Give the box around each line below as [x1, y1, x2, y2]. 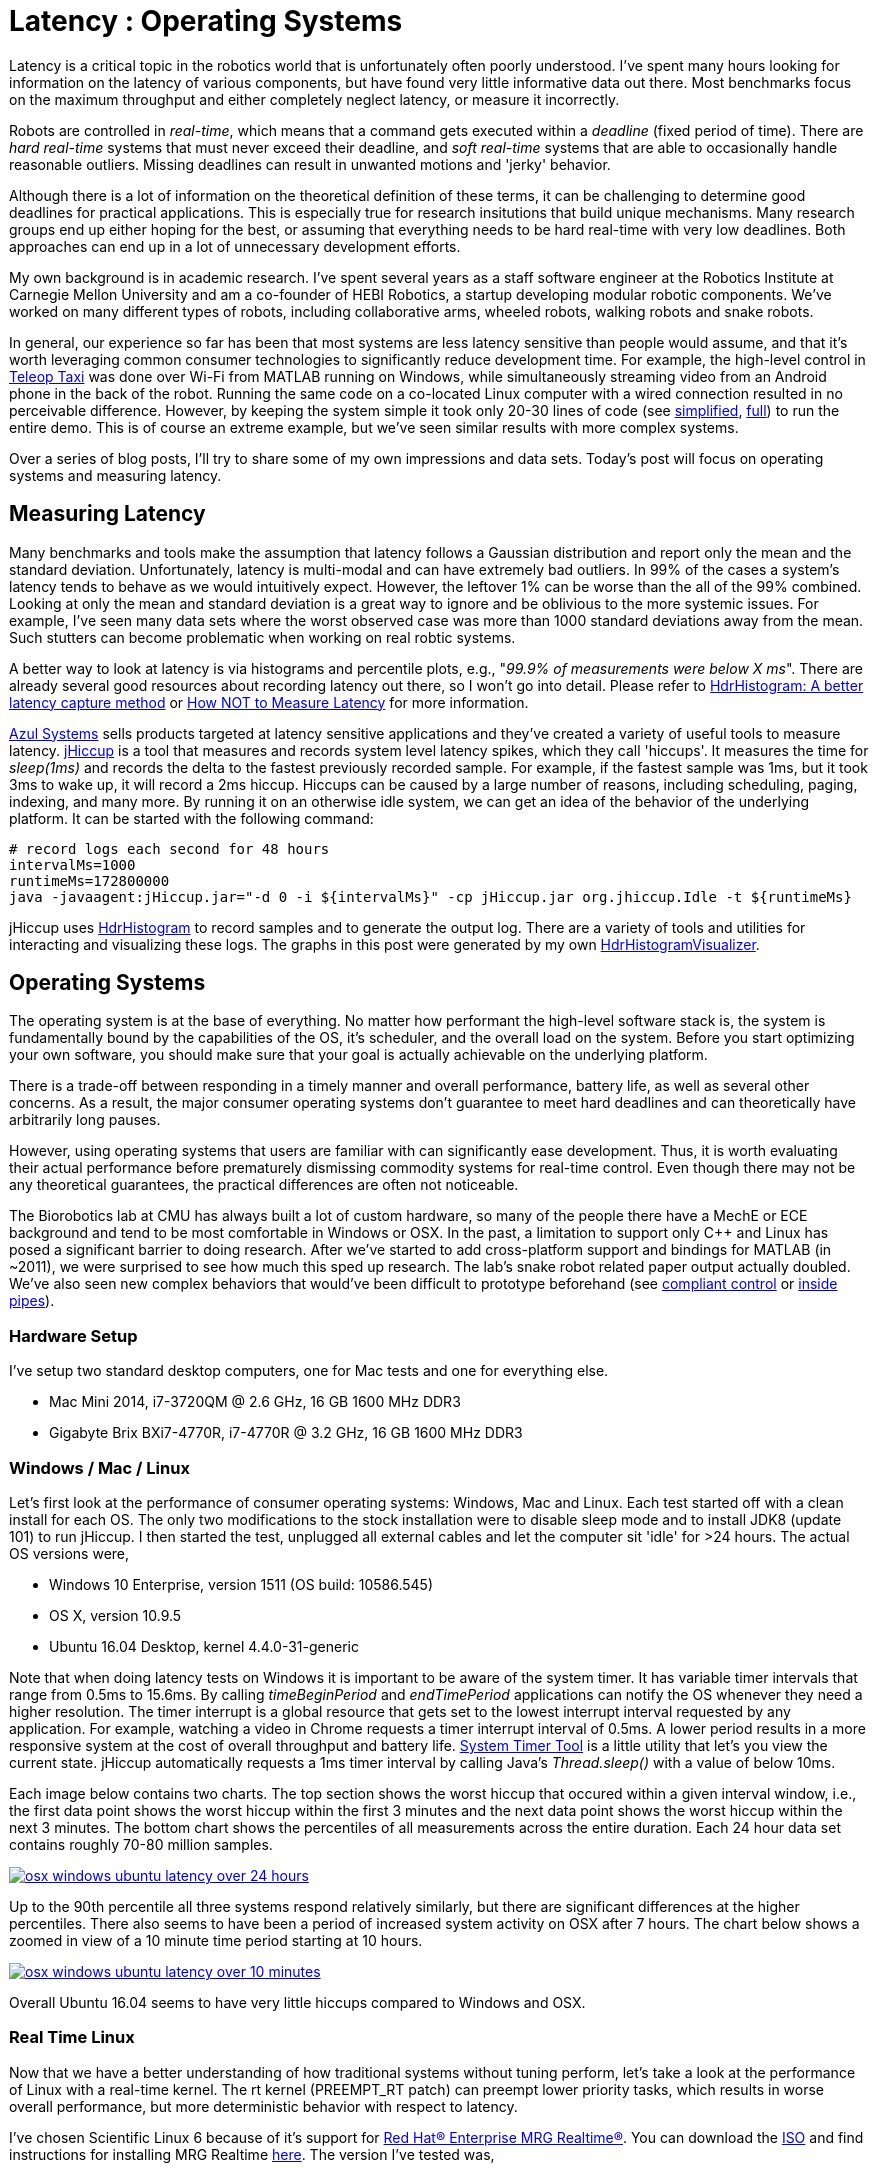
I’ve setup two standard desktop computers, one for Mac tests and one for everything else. [9, 1362, 609, 1380]
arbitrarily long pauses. [9, 1111, 161, 1129]
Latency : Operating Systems [9, 4, 403, 38]
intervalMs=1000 [9, 856, 136, 873]
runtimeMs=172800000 [9, 872, 170, 889]
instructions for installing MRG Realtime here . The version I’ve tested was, [9, 2145, 495, 2163]
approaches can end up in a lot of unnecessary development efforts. [9, 237, 461, 255]
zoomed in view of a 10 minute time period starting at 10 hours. [9, 1931, 423, 1949]
